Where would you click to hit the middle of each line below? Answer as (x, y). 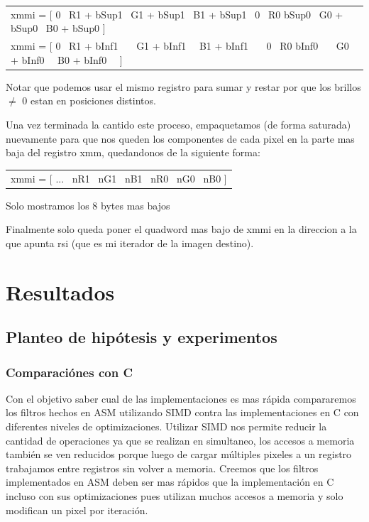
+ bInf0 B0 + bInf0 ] (67, 59)
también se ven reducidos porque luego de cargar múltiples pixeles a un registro (179, 454)
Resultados (60, 292)
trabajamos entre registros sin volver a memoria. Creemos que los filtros (162, 468)
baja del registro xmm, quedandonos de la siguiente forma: (133, 152)
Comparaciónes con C (70, 372)
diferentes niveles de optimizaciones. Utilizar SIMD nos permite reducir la (166, 426)
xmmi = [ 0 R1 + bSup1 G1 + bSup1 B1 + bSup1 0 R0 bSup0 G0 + (177, 14)
